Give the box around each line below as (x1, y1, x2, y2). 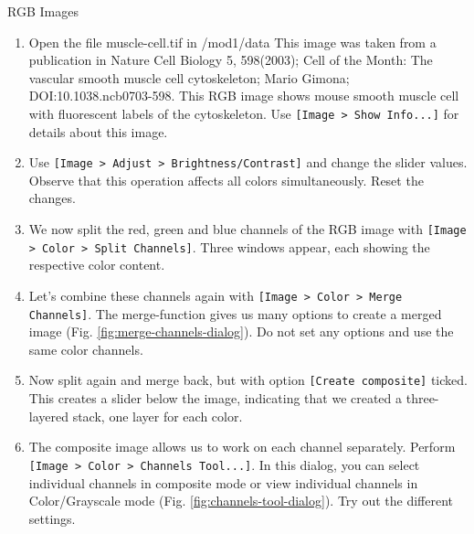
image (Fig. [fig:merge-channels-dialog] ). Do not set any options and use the (28, 322, 454, 341)
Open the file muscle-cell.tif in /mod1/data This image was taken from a (28, 32, 437, 51)
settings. (28, 508, 76, 528)
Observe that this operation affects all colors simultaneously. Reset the (28, 170, 424, 189)
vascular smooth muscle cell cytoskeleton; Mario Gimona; (28, 68, 350, 87)
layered (28, 406, 69, 425)
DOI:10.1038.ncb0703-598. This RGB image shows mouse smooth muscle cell (28, 86, 459, 105)
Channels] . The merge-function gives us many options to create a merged (28, 304, 442, 323)
